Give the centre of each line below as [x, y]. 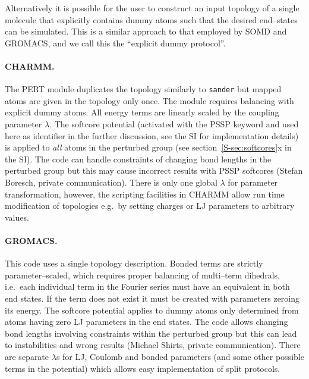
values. [17, 217]
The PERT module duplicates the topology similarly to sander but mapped [143, 89]
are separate [27, 356]
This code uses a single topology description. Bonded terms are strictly [134, 263]
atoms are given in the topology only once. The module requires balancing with [149, 100]
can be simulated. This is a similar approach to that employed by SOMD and [146, 31]
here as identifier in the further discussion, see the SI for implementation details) [152, 135]
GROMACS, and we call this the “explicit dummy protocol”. [115, 43]
